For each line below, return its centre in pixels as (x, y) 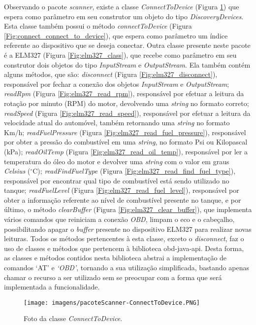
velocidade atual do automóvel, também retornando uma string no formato (117, 123)
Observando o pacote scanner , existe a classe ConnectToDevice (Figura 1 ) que (122, 6)
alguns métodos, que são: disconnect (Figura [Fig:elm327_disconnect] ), (111, 74)
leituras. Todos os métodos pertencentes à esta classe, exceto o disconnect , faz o (124, 238)
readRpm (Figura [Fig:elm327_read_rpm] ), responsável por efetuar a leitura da (124, 93)
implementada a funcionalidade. (52, 287)
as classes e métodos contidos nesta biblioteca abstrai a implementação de (115, 258)
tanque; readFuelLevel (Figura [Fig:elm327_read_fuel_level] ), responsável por (122, 190)
